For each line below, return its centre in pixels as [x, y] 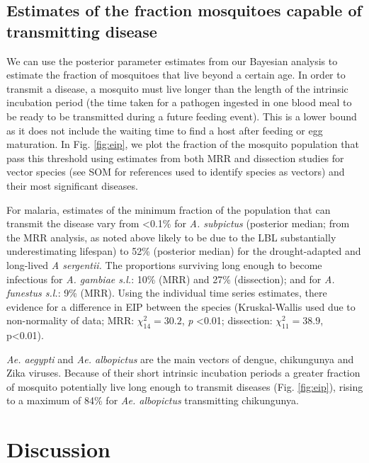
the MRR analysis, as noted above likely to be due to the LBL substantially [171, 237]
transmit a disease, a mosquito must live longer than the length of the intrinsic [177, 88]
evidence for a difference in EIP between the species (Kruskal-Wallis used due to [181, 306]
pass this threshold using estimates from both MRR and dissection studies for [175, 158]
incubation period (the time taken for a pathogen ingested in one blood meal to [179, 102]
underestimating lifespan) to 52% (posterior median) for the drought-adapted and [184, 251]
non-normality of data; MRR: [70, 320]
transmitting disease [82, 31]
